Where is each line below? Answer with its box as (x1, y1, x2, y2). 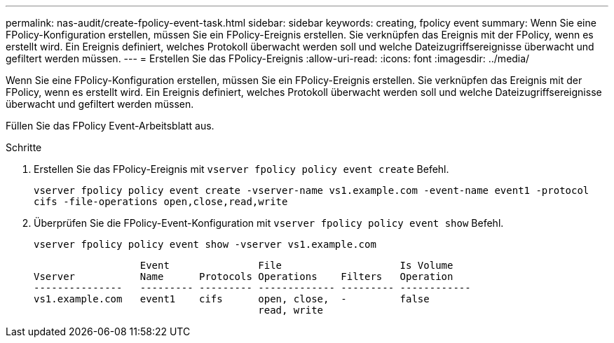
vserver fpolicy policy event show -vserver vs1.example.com (34, 239, 376, 250)
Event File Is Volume (139, 260, 453, 271)
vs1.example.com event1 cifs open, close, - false (34, 293, 430, 304)
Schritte (6, 141, 42, 153)
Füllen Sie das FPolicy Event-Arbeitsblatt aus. (6, 120, 214, 132)
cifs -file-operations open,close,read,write (34, 196, 288, 207)
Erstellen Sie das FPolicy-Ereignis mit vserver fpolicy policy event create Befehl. (34, 163, 449, 175)
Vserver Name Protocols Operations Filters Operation (34, 271, 453, 282)
